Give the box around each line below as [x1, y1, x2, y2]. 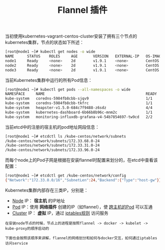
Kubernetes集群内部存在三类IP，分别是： [5, 187, 88, 193]
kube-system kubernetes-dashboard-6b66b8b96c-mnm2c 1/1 [5, 109, 153, 115]
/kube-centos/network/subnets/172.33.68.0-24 [5, 139, 100, 143]
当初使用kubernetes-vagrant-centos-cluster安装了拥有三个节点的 [5, 33, 137, 39]
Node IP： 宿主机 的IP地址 [12, 198, 65, 204]
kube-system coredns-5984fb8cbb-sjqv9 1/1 [5, 96, 153, 101]
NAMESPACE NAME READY [5, 92, 157, 97]
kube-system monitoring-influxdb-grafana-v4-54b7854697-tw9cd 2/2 [5, 114, 153, 119]
